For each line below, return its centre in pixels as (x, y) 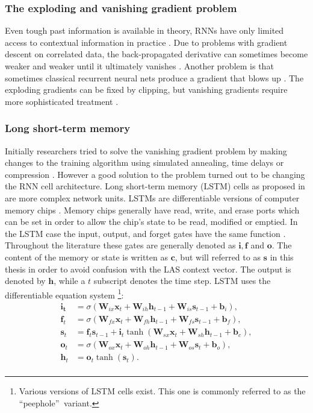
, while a (70, 281)
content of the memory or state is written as (86, 257)
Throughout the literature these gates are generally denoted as (120, 245)
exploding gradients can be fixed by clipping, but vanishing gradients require (146, 90)
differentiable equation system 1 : (64, 294)
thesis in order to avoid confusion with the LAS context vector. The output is (148, 269)
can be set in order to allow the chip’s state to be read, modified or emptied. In (151, 222)
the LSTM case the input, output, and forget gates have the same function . (145, 233)
